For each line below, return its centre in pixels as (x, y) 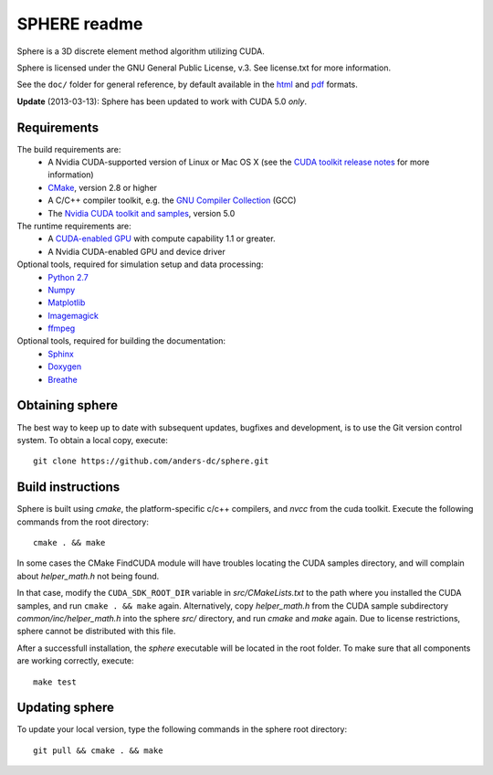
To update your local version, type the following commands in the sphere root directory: (182, 729)
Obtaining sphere (68, 405)
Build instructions (68, 488)
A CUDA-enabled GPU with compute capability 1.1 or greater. (162, 239)
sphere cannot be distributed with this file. (96, 632)
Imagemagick (73, 315)
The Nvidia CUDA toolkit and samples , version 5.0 (142, 213)
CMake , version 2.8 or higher (103, 187)
